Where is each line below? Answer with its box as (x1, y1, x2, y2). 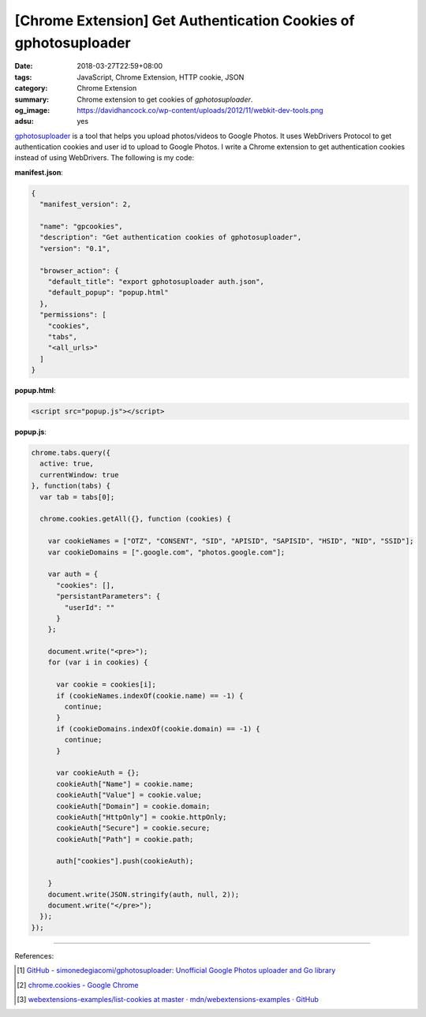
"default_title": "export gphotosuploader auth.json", (47, 277, 264, 286)
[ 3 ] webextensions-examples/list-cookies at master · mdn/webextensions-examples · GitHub (17, 994, 319, 1004)
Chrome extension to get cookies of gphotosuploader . (77, 95, 253, 104)
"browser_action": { (39, 266, 119, 275)
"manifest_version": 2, (39, 200, 132, 209)
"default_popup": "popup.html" (47, 288, 169, 297)
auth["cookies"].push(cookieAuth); (56, 857, 194, 866)
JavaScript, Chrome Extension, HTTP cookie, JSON (77, 72, 245, 82)
